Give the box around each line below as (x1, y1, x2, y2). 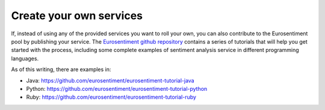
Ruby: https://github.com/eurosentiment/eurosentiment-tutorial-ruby (26, 93, 197, 101)
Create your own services (11, 9, 143, 22)
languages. (11, 54, 39, 62)
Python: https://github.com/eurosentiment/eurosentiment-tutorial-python (26, 85, 208, 92)
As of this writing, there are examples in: (11, 66, 111, 73)
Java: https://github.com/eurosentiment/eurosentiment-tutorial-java (26, 77, 195, 84)
